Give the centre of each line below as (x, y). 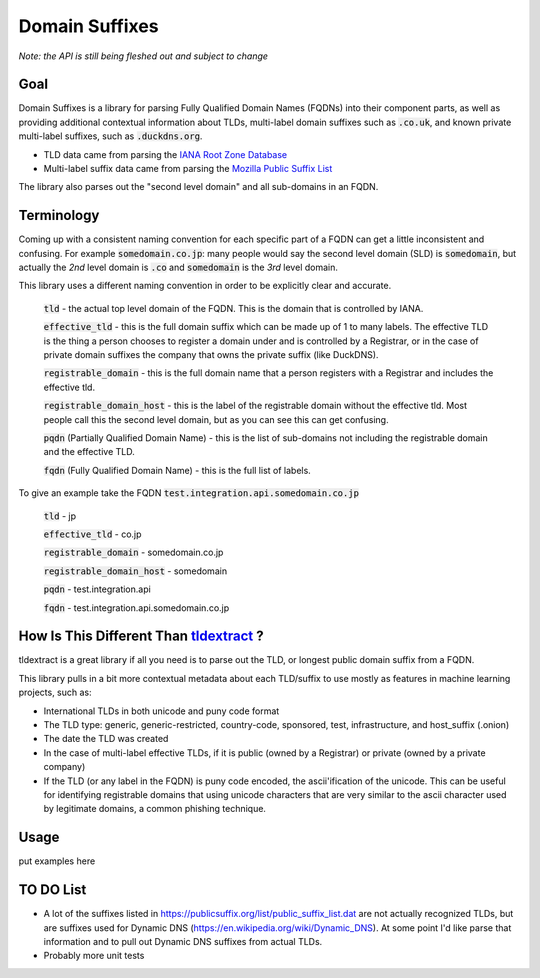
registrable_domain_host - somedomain (135, 571)
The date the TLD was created (106, 739)
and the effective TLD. (89, 452)
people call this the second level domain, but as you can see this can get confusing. (216, 419)
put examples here (57, 861)
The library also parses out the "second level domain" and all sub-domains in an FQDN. (198, 187)
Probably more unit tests (94, 956)
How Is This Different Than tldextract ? (141, 636)
